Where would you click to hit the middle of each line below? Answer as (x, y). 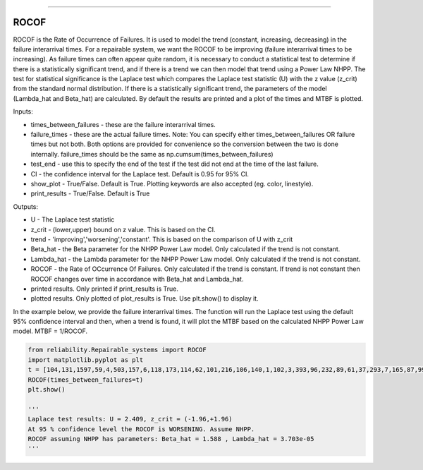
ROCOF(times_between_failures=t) (86, 380)
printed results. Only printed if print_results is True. (105, 289)
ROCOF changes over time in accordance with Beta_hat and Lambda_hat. (137, 279)
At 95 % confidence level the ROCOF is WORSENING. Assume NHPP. (141, 429)
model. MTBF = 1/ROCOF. (50, 331)
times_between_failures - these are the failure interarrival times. (123, 124)
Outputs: (26, 206)
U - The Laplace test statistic (73, 219)
